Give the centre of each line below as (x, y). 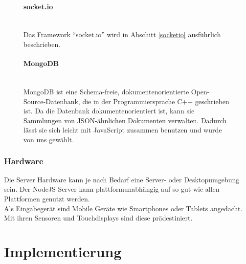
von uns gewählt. (49, 139)
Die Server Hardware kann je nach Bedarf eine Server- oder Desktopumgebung (122, 179)
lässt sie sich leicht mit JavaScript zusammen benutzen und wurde (123, 130)
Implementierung (63, 251)
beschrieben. (42, 44)
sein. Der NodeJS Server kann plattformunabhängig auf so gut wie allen (112, 189)
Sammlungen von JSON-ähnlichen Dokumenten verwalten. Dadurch (125, 120)
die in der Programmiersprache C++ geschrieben (156, 101)
